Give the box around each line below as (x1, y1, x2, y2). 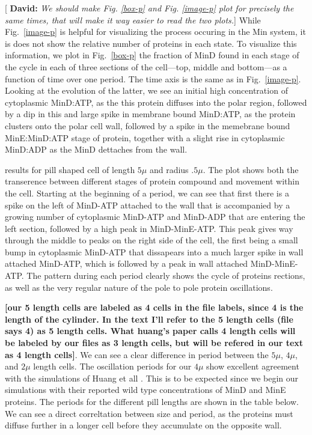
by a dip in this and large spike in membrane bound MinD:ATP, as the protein (5, 108, 296, 120)
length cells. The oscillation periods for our (33, 360, 192, 373)
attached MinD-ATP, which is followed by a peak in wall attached (5, 257, 248, 270)
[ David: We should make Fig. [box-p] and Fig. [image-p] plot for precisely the (5, 2, 294, 14)
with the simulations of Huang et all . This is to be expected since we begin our (5, 371, 299, 384)
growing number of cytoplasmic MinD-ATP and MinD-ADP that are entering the (5, 210, 305, 223)
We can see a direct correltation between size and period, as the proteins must (5, 407, 293, 419)
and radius (149, 163, 189, 175)
